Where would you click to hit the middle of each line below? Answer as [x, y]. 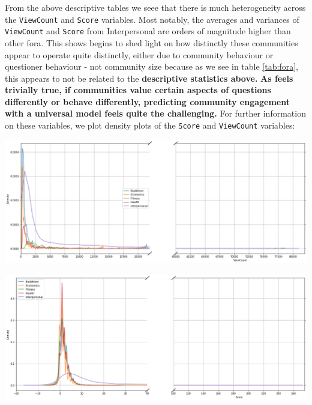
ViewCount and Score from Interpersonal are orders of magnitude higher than [148, 31]
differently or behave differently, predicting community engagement [148, 101]
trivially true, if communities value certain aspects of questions [138, 90]
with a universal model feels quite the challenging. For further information [155, 113]
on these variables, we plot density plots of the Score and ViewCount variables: [150, 125]
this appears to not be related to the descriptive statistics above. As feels [149, 78]
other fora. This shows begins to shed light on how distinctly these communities [151, 42]
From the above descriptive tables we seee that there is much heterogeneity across [155, 7]
